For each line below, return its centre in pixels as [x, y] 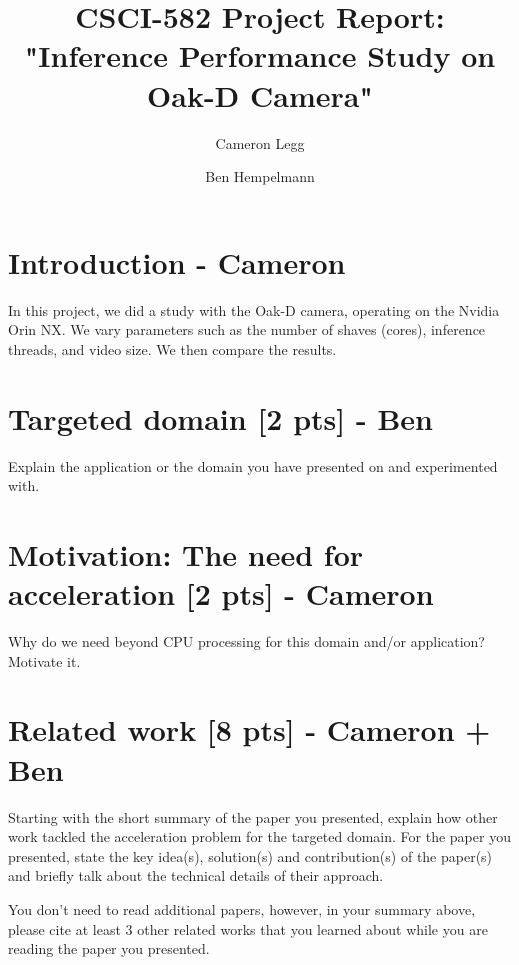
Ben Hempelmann [260, 176]
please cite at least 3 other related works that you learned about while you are [248, 928]
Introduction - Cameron [177, 261]
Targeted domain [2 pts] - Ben [220, 417]
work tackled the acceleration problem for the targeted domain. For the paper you [259, 836]
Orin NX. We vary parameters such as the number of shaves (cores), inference [247, 329]
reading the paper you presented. [109, 948]
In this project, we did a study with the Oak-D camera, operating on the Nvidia [254, 309]
